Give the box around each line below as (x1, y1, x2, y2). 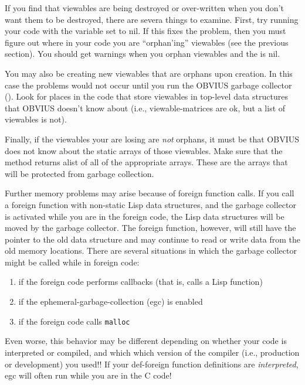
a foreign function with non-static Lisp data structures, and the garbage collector (5, 198, 296, 210)
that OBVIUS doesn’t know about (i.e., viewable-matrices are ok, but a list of (5, 101, 286, 114)
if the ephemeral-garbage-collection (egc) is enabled (18, 295, 203, 308)
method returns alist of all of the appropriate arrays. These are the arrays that (5, 156, 288, 168)
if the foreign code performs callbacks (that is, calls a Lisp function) (18, 275, 263, 288)
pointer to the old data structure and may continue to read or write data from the (5, 233, 300, 245)
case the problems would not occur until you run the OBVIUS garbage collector (5, 79, 292, 91)
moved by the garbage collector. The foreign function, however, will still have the (5, 222, 296, 234)
